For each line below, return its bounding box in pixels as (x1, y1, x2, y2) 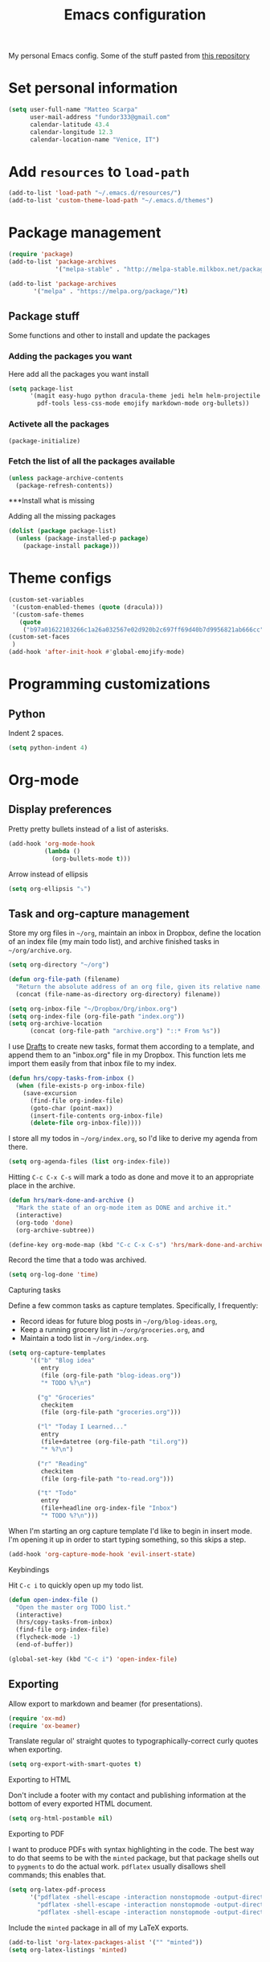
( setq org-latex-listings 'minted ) (8, 1946, 128, 1954)
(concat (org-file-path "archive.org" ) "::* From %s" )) (29, 1027, 221, 1036)
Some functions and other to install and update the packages (8, 331, 211, 341)
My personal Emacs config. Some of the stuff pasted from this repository (8, 51, 251, 61)
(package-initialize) (8, 436, 81, 445)
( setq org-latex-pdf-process (8, 1886, 106, 1894)
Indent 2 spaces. (8, 729, 64, 738)
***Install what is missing (8, 496, 95, 505)
